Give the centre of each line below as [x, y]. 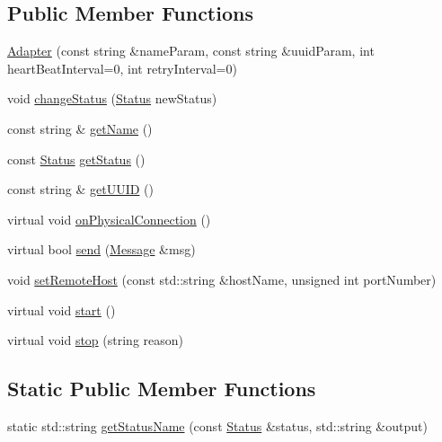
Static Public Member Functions [162, 389]
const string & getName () [80, 128]
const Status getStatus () [76, 159]
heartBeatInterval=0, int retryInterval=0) [122, 68]
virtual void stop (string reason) [96, 340]
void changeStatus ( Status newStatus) [112, 98]
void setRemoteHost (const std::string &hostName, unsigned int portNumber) [222, 279]
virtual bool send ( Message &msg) [102, 249]
